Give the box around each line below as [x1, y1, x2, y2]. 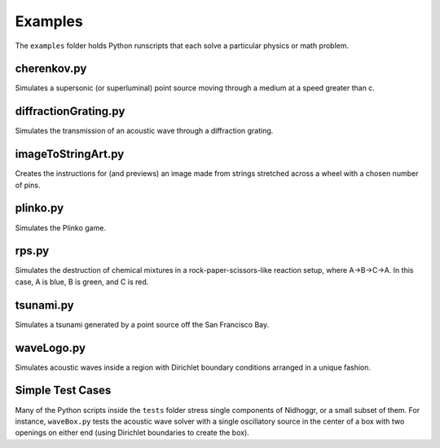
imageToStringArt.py [15, 147, 125, 161]
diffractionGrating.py [15, 104, 125, 118]
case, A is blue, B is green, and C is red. [15, 277, 149, 287]
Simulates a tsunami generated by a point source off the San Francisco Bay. [15, 319, 270, 329]
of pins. [15, 180, 41, 190]
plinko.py [15, 201, 64, 215]
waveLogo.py [15, 340, 86, 354]
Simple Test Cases [15, 384, 112, 397]
